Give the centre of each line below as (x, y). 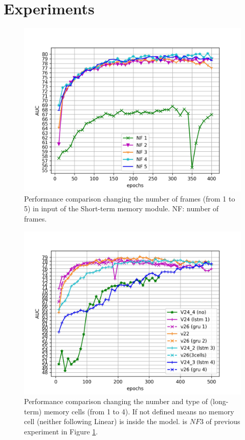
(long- (219, 401)
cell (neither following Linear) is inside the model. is (106, 421)
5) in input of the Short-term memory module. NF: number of (121, 208)
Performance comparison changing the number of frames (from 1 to (130, 198)
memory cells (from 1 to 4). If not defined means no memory (139, 411)
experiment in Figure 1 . (61, 431)
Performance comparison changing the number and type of (116, 401)
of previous (223, 421)
